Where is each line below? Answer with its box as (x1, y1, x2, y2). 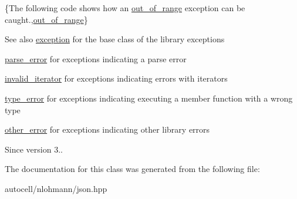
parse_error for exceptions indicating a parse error (5, 52, 187, 65)
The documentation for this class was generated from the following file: (5, 163, 260, 175)
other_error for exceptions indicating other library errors (5, 123, 210, 136)
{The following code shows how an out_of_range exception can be (5, 2, 245, 14)
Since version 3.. (5, 143, 63, 155)
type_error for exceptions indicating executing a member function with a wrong (5, 92, 293, 104)
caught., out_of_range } (5, 13, 88, 25)
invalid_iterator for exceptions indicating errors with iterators (5, 72, 228, 85)
